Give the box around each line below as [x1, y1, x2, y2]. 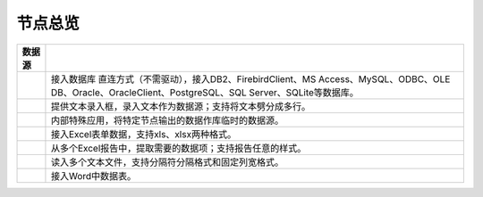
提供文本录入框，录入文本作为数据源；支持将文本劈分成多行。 [50, 100, 311, 112]
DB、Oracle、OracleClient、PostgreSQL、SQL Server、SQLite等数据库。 [50, 86, 360, 98]
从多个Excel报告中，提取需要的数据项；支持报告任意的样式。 [50, 142, 307, 154]
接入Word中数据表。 [50, 169, 137, 182]
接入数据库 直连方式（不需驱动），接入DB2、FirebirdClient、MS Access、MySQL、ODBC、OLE [50, 72, 451, 85]
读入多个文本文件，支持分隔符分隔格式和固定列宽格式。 [50, 156, 284, 168]
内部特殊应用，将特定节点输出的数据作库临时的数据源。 [50, 114, 284, 127]
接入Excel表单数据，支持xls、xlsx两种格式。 [50, 127, 237, 140]
